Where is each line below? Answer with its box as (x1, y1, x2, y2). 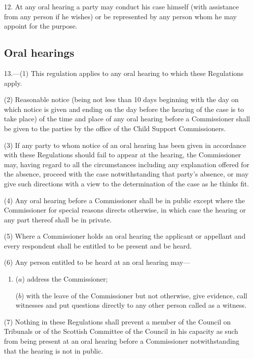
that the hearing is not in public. (4, 345, 103, 356)
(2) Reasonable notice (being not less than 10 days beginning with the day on (4, 94, 239, 105)
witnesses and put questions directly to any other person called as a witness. (15, 300, 247, 310)
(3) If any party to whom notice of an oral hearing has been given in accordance (4, 140, 247, 150)
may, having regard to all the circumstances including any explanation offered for (4, 159, 250, 169)
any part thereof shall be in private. (4, 214, 112, 224)
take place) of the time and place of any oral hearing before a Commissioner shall (4, 113, 250, 124)
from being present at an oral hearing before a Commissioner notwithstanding (4, 336, 240, 346)
